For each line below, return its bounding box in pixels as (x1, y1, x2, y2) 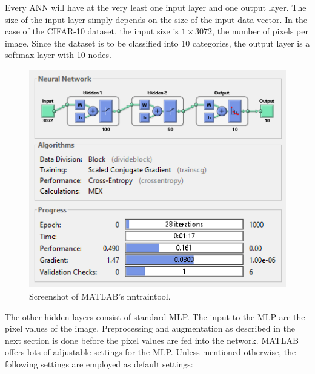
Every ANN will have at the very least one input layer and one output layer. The (5, 1, 307, 13)
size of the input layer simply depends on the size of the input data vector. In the (5, 13, 307, 25)
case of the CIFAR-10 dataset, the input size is (5, 25, 179, 38)
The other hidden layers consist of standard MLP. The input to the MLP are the (5, 310, 305, 323)
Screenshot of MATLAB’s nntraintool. (29, 290, 171, 303)
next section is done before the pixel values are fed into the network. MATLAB (5, 333, 299, 346)
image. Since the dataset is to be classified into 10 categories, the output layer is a (5, 36, 310, 49)
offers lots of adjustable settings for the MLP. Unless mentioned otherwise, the (5, 346, 296, 358)
